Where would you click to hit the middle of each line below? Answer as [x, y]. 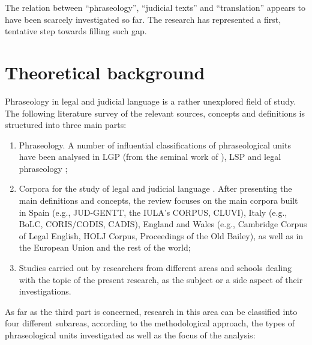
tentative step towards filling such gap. [76, 31]
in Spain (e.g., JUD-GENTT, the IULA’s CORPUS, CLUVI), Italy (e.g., [153, 212]
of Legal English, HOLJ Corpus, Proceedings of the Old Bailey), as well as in [161, 235]
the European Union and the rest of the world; [105, 247]
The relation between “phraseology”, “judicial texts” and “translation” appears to [155, 7]
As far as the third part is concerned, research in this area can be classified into [151, 311]
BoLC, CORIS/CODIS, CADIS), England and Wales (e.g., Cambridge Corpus [163, 224]
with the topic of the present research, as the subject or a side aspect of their [161, 279]
